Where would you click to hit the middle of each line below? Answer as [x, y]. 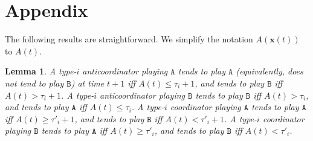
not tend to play [34, 83]
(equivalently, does [269, 71]
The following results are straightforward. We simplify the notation [129, 39]
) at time [88, 83]
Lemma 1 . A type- [41, 71]
